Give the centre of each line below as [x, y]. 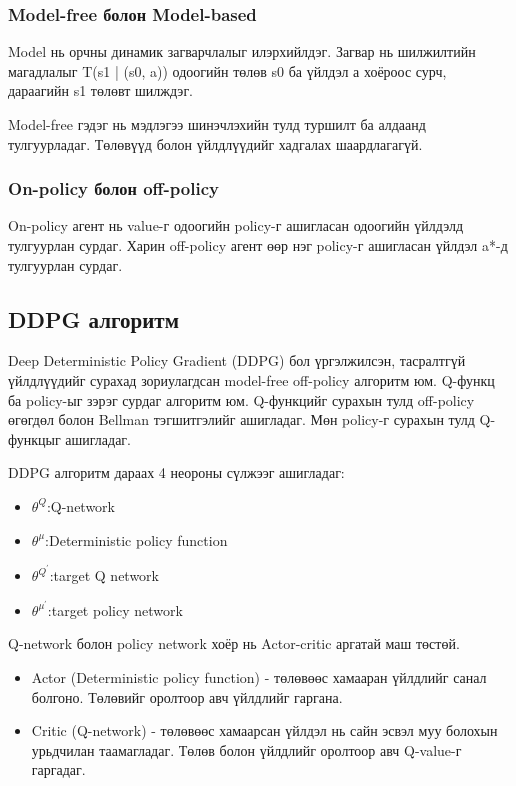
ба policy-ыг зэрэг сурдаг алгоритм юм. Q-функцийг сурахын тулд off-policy [241, 399]
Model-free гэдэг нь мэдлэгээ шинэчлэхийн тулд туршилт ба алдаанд [217, 124]
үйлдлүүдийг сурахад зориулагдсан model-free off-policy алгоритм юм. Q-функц [251, 379]
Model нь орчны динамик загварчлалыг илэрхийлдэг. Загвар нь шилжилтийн [242, 51]
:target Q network [104, 575]
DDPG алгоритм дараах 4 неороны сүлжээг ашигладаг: [176, 472]
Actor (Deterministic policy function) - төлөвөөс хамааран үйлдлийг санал [259, 677]
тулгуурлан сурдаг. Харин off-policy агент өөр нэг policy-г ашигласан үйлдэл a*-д [258, 245]
